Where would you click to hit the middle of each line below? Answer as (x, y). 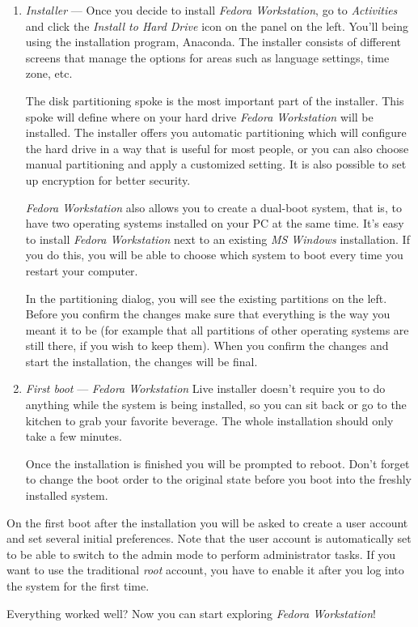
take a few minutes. (74, 436)
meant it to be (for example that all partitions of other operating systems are (217, 329)
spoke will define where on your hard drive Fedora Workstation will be (199, 116)
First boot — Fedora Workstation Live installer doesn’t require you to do (205, 388)
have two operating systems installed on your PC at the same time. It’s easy (215, 223)
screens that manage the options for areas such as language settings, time (207, 57)
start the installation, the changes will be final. (141, 361)
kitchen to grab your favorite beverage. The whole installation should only (209, 420)
